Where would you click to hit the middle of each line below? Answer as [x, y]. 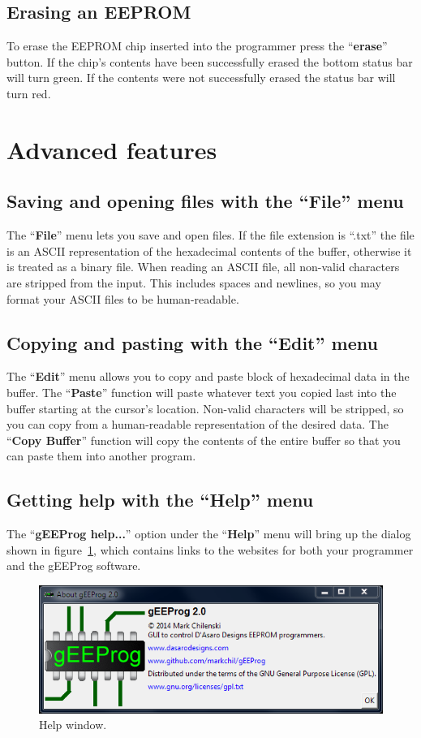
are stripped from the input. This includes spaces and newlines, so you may [194, 282]
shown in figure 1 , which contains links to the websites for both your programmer [210, 549]
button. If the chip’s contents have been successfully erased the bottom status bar [210, 61]
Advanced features [112, 149]
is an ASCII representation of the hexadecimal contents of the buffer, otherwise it [209, 250]
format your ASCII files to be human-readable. [123, 298]
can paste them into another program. [101, 456]
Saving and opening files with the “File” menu [205, 201]
